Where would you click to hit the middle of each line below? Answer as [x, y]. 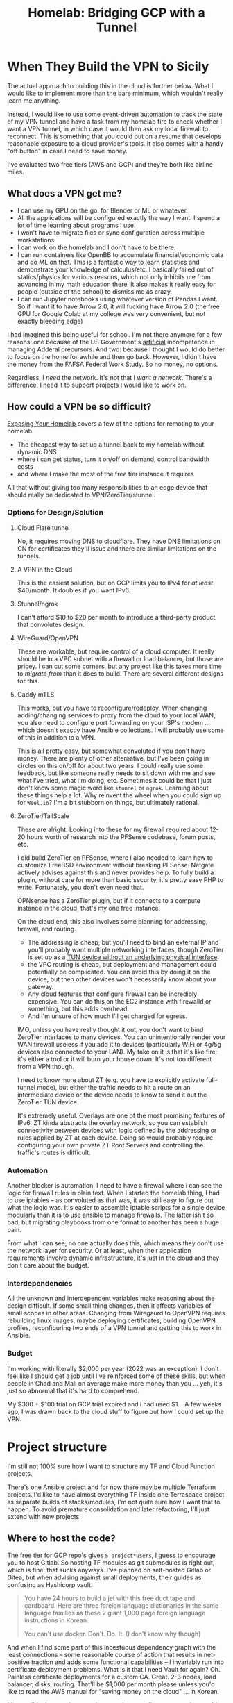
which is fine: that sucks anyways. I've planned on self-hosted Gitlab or [109, 1570]
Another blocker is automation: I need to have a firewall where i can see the [115, 1186]
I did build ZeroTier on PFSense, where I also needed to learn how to [115, 857]
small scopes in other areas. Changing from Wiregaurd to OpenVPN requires [116, 1313]
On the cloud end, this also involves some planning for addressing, [112, 921]
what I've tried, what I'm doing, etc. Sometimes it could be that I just [114, 780]
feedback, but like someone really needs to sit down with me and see [116, 773]
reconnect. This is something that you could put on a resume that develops [114, 136]
